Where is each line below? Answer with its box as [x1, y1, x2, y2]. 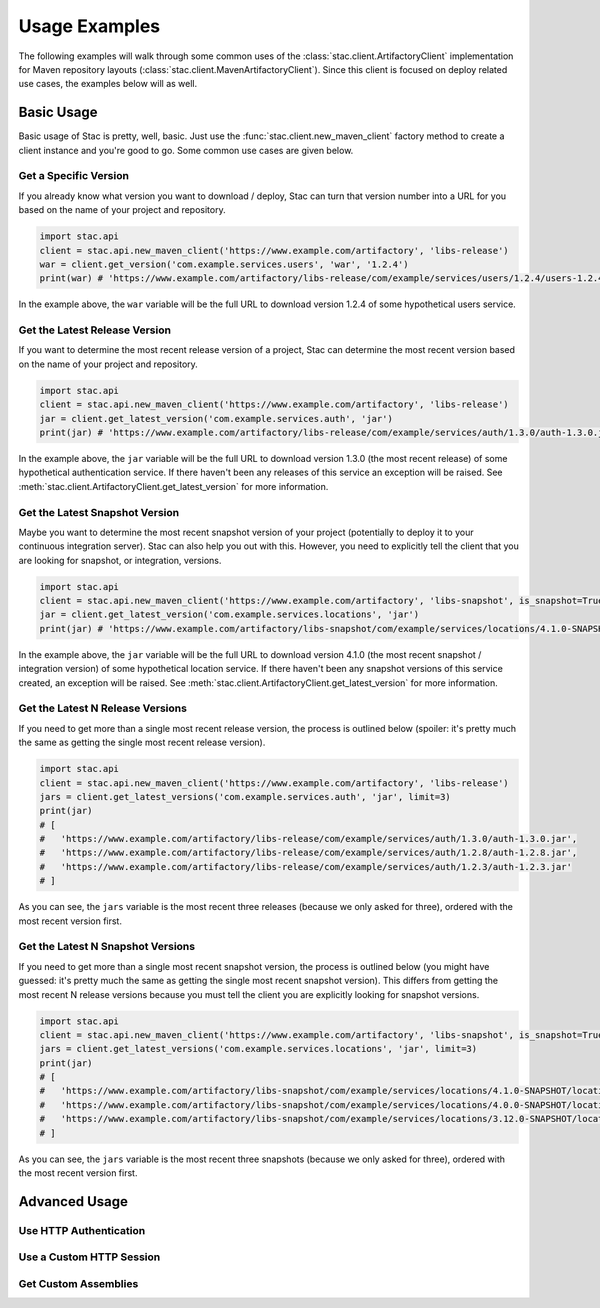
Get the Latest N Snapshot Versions [18, 940, 195, 954]
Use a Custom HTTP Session [18, 1250, 161, 1264]
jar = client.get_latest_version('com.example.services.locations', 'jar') [39, 609, 420, 620]
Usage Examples [18, 15, 161, 37]
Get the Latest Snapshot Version [18, 505, 180, 519]
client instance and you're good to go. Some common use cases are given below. [18, 144, 354, 156]
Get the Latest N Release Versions [18, 701, 187, 715]
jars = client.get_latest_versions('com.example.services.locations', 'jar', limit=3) [39, 1043, 478, 1055]
